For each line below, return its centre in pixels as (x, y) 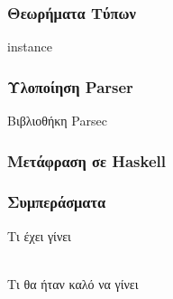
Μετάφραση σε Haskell (86, 160)
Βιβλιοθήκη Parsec (57, 121)
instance (30, 47)
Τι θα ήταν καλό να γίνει (73, 283)
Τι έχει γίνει (39, 235)
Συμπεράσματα (57, 202)
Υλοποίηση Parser (70, 86)
